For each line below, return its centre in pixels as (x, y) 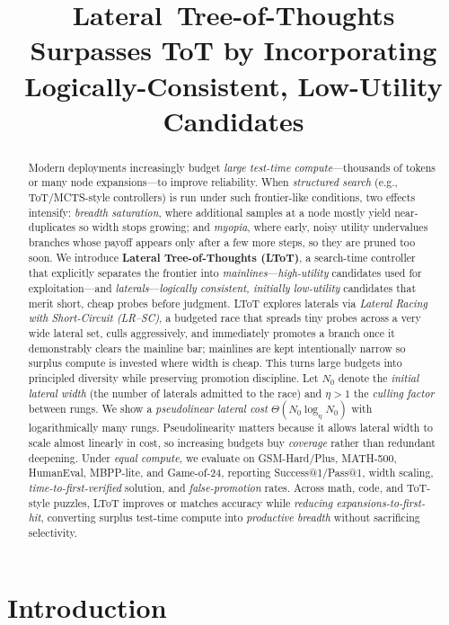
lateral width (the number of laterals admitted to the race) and (175, 393)
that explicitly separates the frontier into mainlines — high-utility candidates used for (225, 273)
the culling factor (394, 393)
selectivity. (53, 532)
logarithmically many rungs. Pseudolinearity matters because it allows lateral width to (231, 428)
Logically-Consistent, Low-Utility (233, 85)
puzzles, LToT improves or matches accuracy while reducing (193, 502)
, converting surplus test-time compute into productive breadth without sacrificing (230, 518)
